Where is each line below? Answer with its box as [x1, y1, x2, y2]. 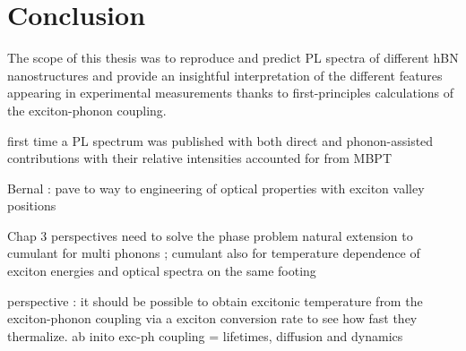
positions [7, 196, 56, 215]
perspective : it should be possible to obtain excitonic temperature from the [7, 291, 423, 310]
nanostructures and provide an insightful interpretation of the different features [7, 65, 443, 84]
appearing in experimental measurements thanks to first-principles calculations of [7, 83, 454, 102]
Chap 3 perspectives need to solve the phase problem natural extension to [7, 226, 413, 244]
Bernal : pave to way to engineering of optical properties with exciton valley [7, 178, 425, 197]
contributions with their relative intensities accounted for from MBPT [7, 149, 393, 167]
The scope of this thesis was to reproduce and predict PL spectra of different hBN [7, 48, 459, 67]
